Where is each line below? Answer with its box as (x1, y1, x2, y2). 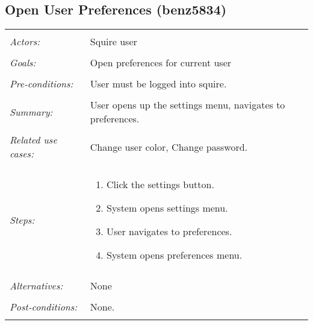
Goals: (10, 55, 36, 70)
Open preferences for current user (90, 55, 232, 70)
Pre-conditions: (10, 77, 73, 91)
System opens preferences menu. (106, 248, 243, 262)
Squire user (90, 34, 137, 49)
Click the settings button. (106, 177, 214, 192)
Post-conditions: (10, 300, 78, 314)
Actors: (10, 34, 40, 49)
